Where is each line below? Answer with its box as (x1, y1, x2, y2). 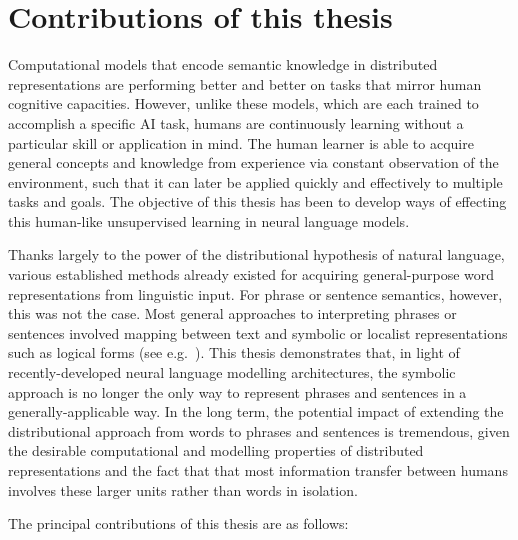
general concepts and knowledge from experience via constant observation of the (8, 152, 499, 173)
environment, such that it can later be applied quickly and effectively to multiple (8, 171, 503, 192)
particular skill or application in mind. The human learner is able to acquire (8, 132, 474, 153)
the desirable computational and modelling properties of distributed (8, 440, 424, 461)
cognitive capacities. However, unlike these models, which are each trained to (8, 93, 479, 114)
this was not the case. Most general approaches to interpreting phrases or (8, 303, 457, 324)
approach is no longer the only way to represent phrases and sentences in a (8, 381, 467, 402)
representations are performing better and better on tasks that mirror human (8, 73, 482, 94)
